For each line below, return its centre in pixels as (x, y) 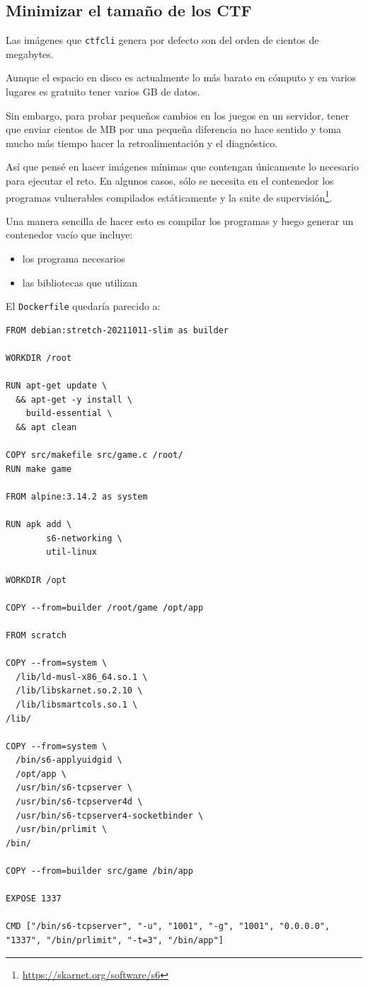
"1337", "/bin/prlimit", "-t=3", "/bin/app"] (115, 941)
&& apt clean (46, 428)
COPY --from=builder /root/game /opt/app (105, 607)
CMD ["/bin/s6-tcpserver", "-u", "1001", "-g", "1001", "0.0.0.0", (168, 927)
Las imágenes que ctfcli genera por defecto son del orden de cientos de (162, 40)
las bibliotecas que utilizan (80, 282)
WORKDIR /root (39, 358)
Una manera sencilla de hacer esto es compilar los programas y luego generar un (180, 220)
